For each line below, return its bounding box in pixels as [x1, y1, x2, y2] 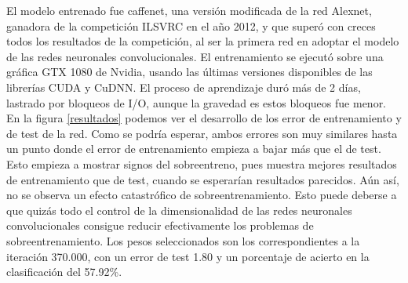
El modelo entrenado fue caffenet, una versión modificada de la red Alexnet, [6, 2, 372, 18]
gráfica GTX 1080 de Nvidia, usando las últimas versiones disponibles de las [6, 63, 373, 80]
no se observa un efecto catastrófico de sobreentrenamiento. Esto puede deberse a [6, 187, 397, 203]
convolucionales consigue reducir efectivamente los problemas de [6, 217, 314, 234]
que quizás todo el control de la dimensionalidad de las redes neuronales [6, 201, 352, 218]
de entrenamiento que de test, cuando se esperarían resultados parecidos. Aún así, [6, 171, 399, 187]
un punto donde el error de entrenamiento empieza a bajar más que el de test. [6, 140, 381, 157]
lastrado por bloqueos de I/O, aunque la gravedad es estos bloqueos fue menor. [6, 94, 387, 111]
